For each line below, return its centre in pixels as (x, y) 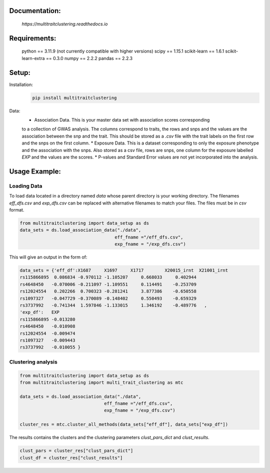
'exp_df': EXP (40, 312)
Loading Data (26, 186)
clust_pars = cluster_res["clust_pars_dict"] (76, 451)
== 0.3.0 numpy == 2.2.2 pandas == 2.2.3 (89, 58)
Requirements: (33, 38)
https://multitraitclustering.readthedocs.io (65, 24)
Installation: (21, 84)
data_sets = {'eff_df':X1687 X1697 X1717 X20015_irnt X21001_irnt (124, 270)
